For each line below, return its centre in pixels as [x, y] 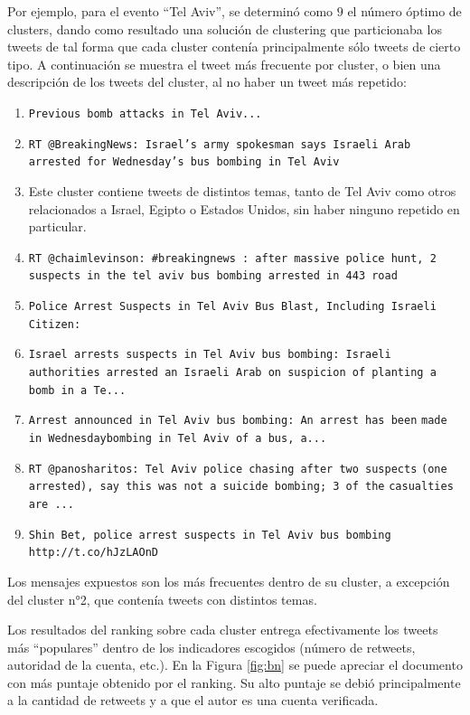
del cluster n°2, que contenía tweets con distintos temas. [162, 599]
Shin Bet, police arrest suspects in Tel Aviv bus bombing [210, 535]
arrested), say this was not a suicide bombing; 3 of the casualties [241, 487]
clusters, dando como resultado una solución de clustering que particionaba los [225, 28]
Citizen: [55, 324]
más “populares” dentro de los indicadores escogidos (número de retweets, [211, 647]
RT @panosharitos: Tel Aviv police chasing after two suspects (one [238, 469]
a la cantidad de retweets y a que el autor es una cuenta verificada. [193, 700]
